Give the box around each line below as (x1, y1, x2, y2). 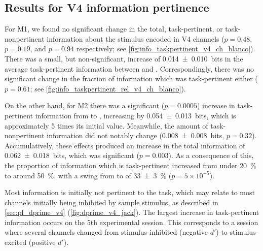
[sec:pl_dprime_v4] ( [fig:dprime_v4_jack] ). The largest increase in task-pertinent (5, 207, 259, 217)
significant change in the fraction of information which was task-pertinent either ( (5, 73, 258, 84)
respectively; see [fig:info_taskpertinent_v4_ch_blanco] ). (76, 43, 255, 54)
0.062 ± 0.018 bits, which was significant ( (5, 150, 139, 161)
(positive (28, 237, 56, 247)
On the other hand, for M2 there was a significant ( (5, 100, 165, 111)
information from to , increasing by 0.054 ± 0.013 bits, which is (35, 110, 236, 120)
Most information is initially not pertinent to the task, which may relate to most (5, 187, 255, 198)
